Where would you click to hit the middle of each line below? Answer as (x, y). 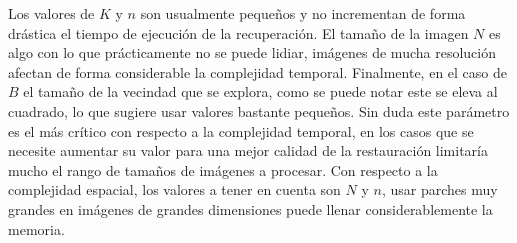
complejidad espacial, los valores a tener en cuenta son (174, 189)
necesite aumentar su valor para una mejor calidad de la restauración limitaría (248, 150)
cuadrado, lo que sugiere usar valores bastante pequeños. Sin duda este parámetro (259, 110)
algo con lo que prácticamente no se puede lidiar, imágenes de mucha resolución (252, 52)
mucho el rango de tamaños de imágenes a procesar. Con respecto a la (223, 169)
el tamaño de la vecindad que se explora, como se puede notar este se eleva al (260, 91)
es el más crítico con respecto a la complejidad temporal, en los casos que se (241, 130)
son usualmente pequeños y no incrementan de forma (303, 13)
